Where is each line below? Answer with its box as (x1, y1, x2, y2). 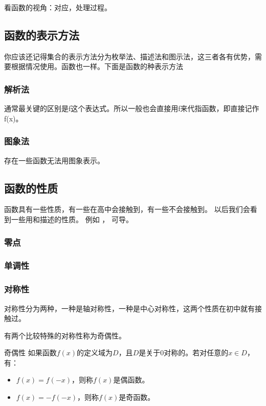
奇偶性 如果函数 (4, 347, 57, 358)
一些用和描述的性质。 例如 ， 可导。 (11, 214, 133, 224)
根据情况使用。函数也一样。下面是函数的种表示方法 (11, 61, 183, 72)
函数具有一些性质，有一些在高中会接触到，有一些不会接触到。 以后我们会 (4, 204, 250, 215)
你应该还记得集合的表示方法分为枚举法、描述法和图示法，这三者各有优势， (4, 51, 255, 61)
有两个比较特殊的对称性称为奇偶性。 (4, 330, 126, 340)
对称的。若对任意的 (164, 347, 229, 358)
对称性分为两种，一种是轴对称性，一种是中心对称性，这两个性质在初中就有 (4, 303, 255, 313)
